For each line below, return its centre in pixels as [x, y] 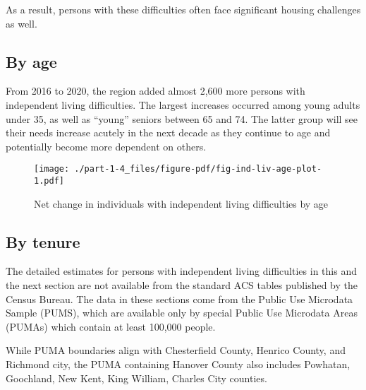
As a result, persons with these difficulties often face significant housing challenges [183, 9]
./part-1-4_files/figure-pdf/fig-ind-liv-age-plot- [198, 169]
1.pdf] [49, 181]
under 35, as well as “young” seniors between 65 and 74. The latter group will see [182, 118]
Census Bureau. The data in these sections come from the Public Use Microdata [179, 299]
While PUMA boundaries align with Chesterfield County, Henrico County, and [176, 350]
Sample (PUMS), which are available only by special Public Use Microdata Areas [182, 313]
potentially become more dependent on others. [106, 146]
